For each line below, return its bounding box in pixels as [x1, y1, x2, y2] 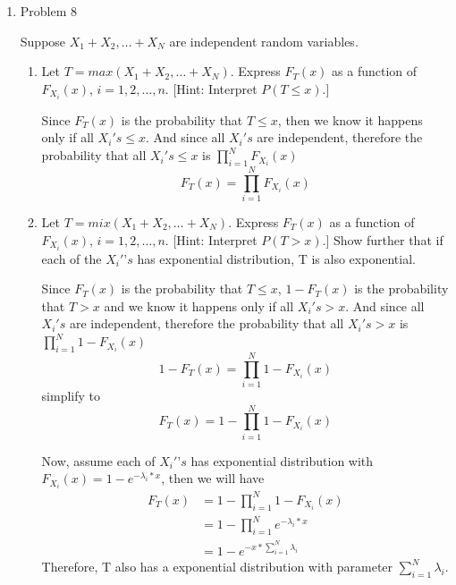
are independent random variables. [169, 31, 359, 50]
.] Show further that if [322, 230, 443, 249]
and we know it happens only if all [104, 296, 294, 315]
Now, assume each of [41, 451, 156, 470]
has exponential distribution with [190, 451, 374, 470]
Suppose [20, 31, 66, 50]
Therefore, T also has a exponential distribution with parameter [41, 557, 393, 576]
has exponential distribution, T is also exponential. [137, 249, 416, 267]
